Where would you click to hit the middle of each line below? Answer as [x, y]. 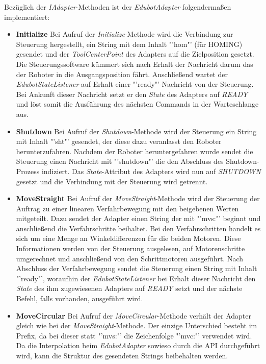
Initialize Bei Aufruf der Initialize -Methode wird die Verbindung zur [125, 34]
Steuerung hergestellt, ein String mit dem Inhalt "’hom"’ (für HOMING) [129, 44]
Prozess [28, 171]
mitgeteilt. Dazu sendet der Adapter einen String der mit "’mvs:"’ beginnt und [138, 218]
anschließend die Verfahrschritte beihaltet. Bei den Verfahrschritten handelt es [138, 228]
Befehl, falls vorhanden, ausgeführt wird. [79, 298]
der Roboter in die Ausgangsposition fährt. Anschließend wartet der [122, 74]
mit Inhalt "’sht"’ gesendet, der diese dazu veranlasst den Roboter [119, 141]
